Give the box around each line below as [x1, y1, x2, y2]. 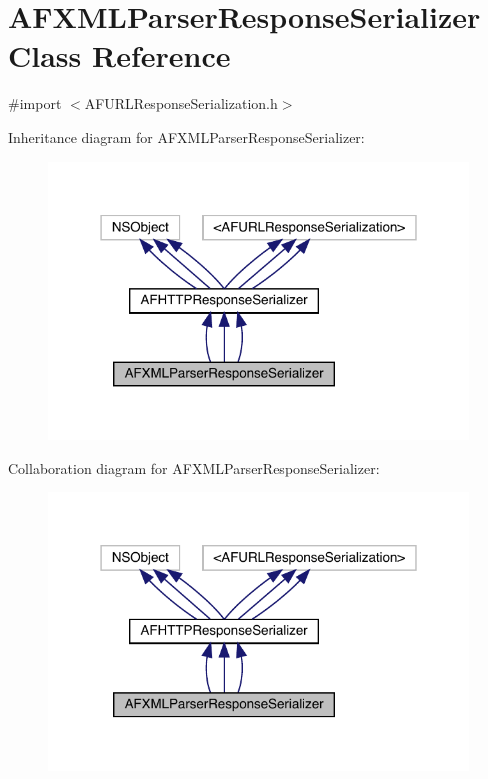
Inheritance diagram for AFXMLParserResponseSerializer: [8, 126, 365, 147]
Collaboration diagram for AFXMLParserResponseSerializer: [8, 457, 380, 478]
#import [8, 93, 62, 114]
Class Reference [8, 35, 231, 76]
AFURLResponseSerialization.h [84, 93, 278, 114]
